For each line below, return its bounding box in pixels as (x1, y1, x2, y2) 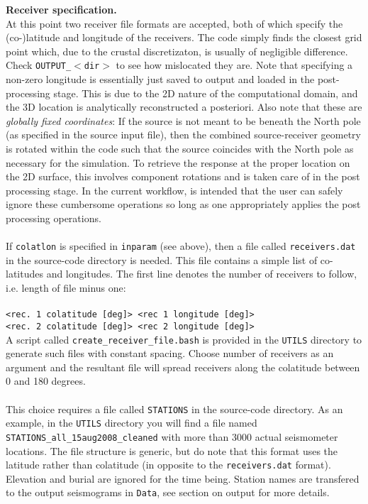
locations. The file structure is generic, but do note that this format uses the (6, 443, 338, 458)
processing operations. (6, 210, 101, 225)
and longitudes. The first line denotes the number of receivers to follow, (46, 266, 357, 281)
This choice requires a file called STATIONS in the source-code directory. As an (6, 401, 343, 416)
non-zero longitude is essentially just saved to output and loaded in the (6, 72, 315, 87)
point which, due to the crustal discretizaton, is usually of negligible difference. (6, 43, 348, 58)
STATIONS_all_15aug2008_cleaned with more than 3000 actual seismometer (6, 429, 338, 444)
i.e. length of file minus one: (6, 280, 126, 295)
